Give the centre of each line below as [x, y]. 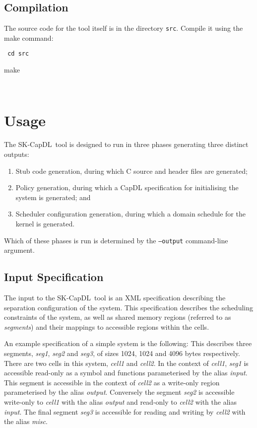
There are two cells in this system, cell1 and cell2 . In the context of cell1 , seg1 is [126, 363]
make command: [29, 37]
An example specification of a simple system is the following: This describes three [128, 343]
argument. [19, 250]
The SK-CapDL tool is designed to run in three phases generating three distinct [126, 144]
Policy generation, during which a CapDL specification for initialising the [127, 187]
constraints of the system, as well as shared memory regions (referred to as [118, 317]
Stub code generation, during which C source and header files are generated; [131, 171]
